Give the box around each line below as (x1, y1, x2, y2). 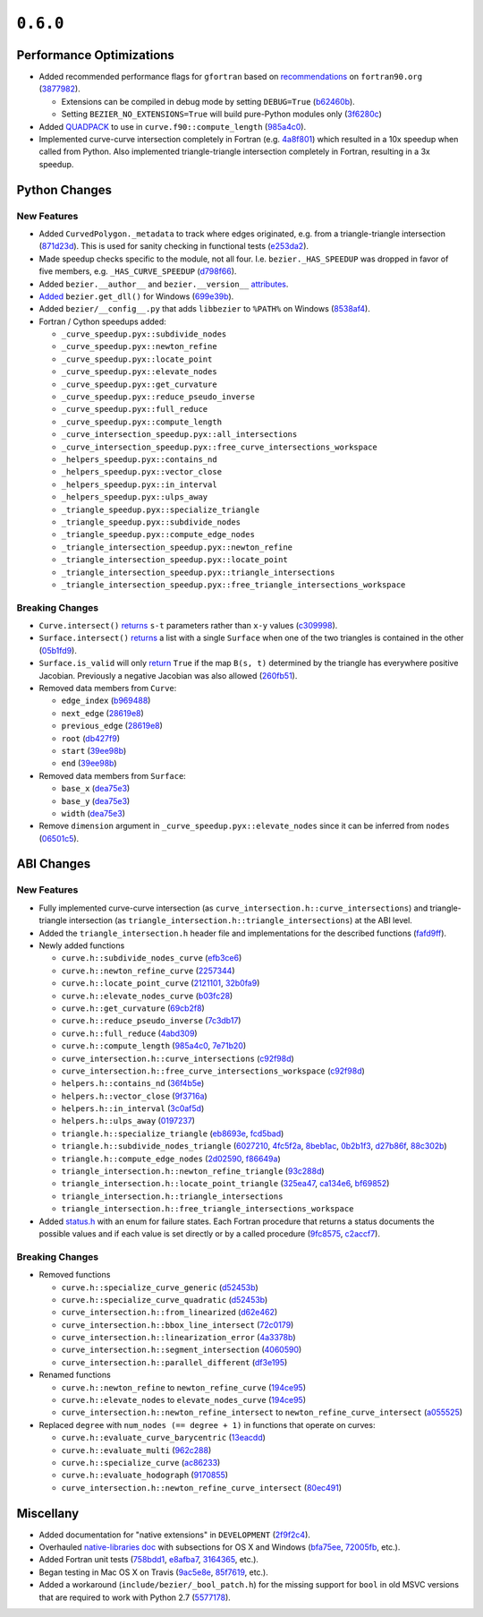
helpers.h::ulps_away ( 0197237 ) (61, 1116, 196, 1126)
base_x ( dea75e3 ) (61, 783, 131, 794)
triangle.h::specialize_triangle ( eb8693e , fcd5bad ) (61, 1128, 284, 1139)
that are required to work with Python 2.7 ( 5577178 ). (38, 1592, 232, 1603)
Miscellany (16, 1505, 80, 1521)
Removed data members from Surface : (38, 770, 187, 781)
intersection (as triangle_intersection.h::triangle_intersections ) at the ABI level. (68, 915, 413, 926)
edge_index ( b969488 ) (61, 695, 151, 706)
